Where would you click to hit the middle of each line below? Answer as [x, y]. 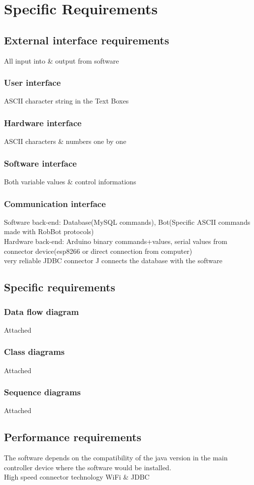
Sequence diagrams [43, 392]
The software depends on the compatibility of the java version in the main [116, 458]
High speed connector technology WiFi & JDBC [77, 477]
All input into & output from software [62, 60]
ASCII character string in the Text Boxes [66, 101]
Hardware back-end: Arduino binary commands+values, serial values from [116, 241]
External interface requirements [87, 40]
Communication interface [55, 203]
